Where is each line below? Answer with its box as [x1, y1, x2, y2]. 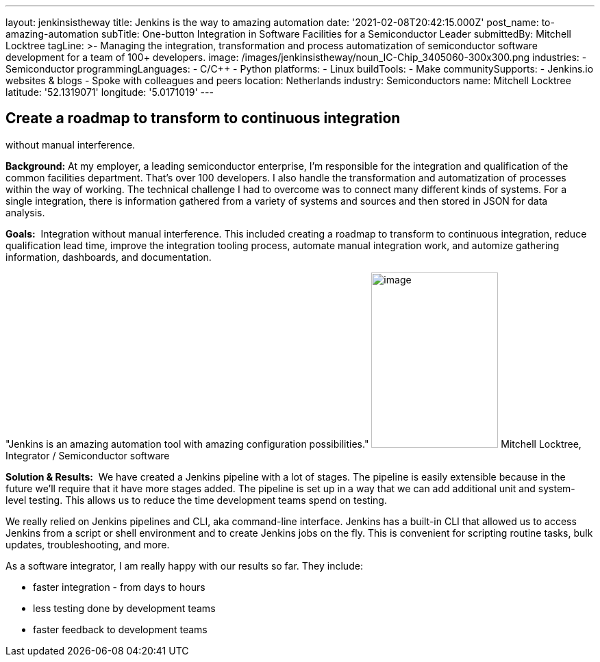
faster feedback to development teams [33, 623, 208, 635]
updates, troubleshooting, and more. [5, 538, 170, 550]
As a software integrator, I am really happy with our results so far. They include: [5, 559, 363, 572]
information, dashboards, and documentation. [5, 251, 212, 263]
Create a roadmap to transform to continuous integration [5, 110, 401, 127]
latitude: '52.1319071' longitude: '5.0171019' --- [5, 86, 214, 98]
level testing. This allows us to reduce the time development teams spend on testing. [5, 494, 387, 506]
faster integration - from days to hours [33, 581, 205, 593]
